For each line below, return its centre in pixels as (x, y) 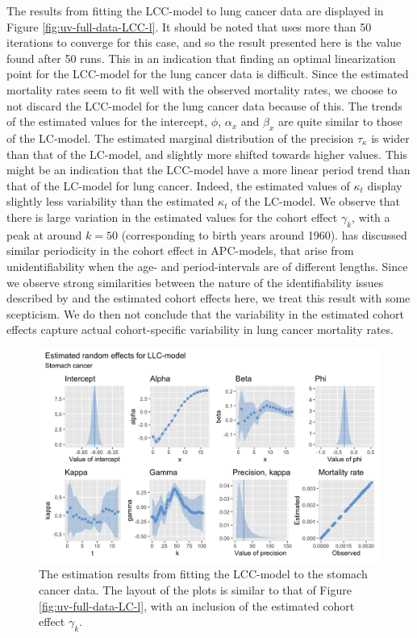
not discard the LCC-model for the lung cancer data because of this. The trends (204, 105)
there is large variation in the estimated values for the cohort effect (172, 217)
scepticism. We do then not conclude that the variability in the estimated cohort (206, 313)
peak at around (44, 234)
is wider (390, 138)
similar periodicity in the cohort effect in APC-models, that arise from (180, 250)
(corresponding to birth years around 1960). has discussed (264, 234)
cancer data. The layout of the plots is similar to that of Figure (195, 590)
